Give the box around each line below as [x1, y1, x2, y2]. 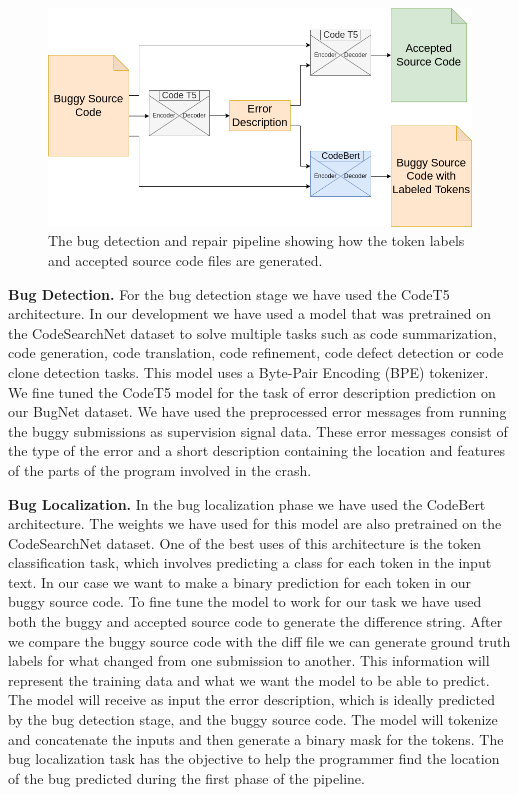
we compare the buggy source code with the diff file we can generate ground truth [8, 630, 511, 651]
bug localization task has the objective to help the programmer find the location [8, 748, 500, 769]
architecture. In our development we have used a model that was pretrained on [8, 303, 491, 324]
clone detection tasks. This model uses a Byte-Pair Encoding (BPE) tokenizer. [8, 361, 489, 382]
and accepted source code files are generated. [48, 249, 323, 270]
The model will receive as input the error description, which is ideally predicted [8, 689, 495, 710]
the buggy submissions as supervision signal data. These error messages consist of [8, 420, 508, 441]
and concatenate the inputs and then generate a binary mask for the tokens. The [8, 728, 504, 749]
